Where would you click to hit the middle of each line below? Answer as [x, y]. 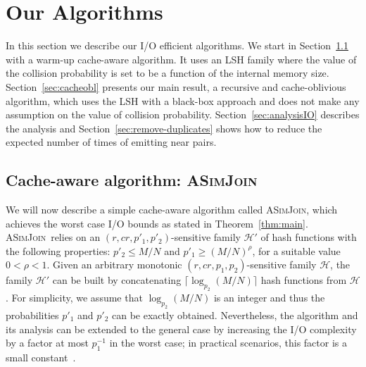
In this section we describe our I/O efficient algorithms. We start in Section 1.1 [177, 45]
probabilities [32, 315]
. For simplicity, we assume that [74, 298]
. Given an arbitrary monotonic [114, 265]
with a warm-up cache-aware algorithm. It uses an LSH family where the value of [181, 59]
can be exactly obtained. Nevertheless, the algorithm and [235, 315]
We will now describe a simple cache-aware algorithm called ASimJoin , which [172, 210]
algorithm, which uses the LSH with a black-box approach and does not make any [183, 100]
